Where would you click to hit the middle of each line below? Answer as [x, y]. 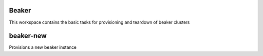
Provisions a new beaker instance [43, 47]
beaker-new [28, 36]
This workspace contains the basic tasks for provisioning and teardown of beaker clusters [99, 22]
